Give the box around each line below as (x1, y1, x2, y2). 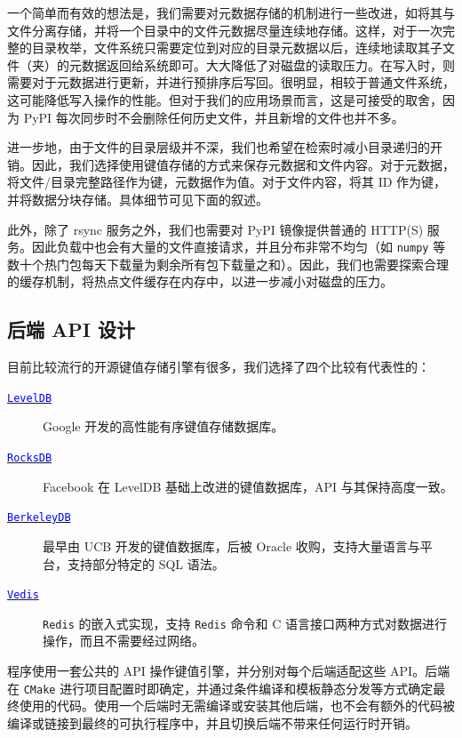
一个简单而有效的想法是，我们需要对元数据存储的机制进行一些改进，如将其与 (7, 4, 455, 21)
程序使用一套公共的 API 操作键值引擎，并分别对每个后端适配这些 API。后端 (7, 662, 450, 680)
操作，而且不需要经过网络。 (43, 631, 204, 650)
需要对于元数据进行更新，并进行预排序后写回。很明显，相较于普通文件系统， (7, 73, 455, 92)
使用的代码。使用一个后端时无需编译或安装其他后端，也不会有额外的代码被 (19, 696, 455, 715)
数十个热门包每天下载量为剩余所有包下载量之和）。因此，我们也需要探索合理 (7, 254, 449, 273)
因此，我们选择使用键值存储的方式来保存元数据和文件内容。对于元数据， (31, 155, 455, 173)
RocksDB (7, 452, 52, 465)
